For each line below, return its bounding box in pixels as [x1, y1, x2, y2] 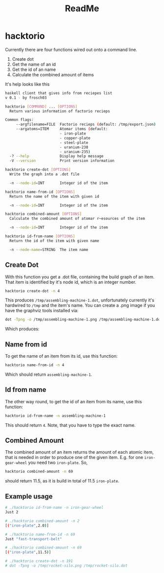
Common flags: [5, 117, 34, 122]
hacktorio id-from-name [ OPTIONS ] [5, 234, 76, 239]
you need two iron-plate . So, [28, 459, 88, 465]
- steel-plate [59, 140, 89, 145]
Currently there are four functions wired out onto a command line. [5, 46, 138, 52]
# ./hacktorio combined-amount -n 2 [5, 518, 80, 524]
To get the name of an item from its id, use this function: [5, 353, 118, 359]
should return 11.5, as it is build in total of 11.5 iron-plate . [5, 478, 120, 484]
